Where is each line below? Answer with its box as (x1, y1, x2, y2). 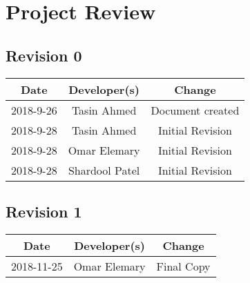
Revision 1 (6, 200, 82, 222)
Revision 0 (6, 44, 82, 66)
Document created (151, 101, 240, 118)
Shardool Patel (68, 162, 140, 178)
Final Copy (156, 257, 211, 274)
